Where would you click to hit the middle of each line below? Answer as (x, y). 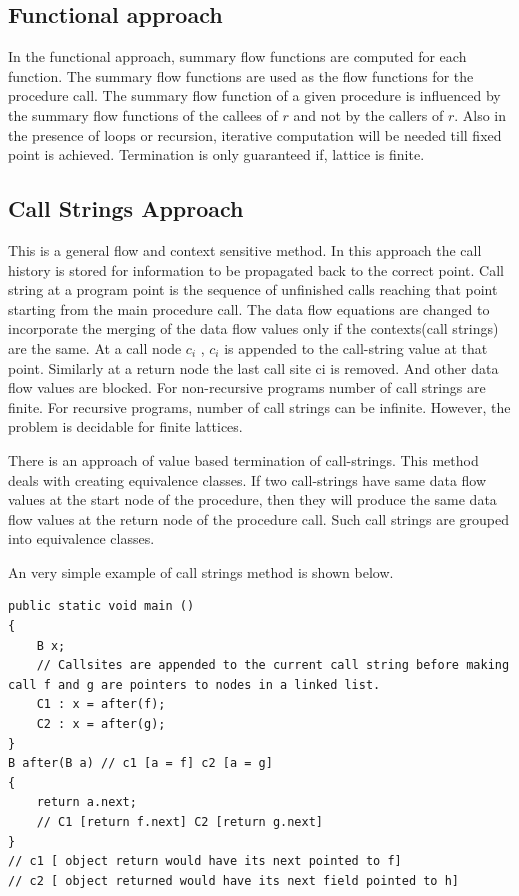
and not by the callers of (368, 114)
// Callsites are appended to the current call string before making (273, 665)
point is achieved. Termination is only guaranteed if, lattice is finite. (216, 154)
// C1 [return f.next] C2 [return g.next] (179, 822)
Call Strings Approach (126, 208)
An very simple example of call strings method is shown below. (201, 571)
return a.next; (86, 802)
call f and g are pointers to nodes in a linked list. (194, 684)
